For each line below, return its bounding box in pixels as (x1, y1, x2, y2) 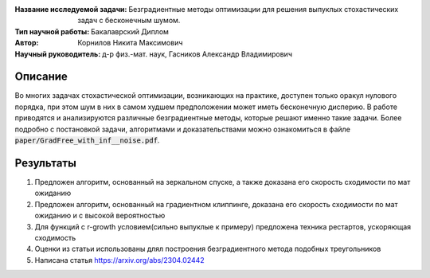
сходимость (34, 233, 76, 242)
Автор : (14, 38, 39, 48)
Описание (14, 70, 68, 84)
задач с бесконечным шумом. (77, 16, 181, 25)
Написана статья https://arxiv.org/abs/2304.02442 (34, 255, 205, 264)
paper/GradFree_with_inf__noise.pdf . (14, 135, 160, 145)
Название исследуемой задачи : (14, 5, 127, 14)
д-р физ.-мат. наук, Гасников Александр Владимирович (102, 49, 292, 59)
